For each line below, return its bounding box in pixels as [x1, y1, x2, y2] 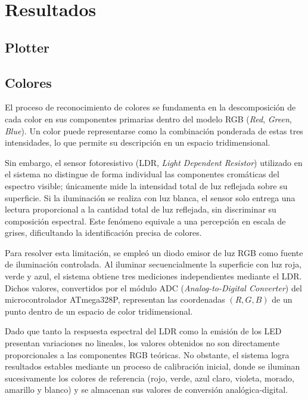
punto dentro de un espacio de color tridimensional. [5, 304, 193, 317]
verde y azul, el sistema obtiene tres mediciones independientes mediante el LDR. [5, 270, 302, 282]
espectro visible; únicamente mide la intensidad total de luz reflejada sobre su [5, 179, 288, 192]
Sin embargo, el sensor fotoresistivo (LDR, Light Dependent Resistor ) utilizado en [5, 156, 303, 168]
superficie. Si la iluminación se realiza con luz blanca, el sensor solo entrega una [5, 191, 295, 204]
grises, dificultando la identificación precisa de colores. [5, 226, 202, 239]
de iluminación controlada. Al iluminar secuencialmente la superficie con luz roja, [5, 258, 302, 270]
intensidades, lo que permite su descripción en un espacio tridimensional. [5, 136, 270, 149]
